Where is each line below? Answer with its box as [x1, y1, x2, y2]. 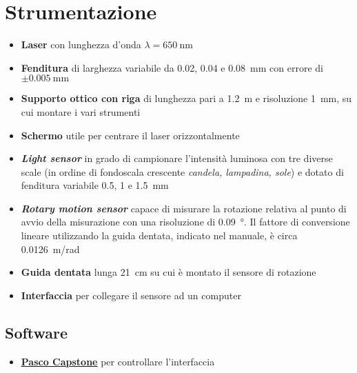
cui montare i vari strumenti [21, 104, 141, 119]
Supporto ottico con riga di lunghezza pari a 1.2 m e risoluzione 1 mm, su [21, 91, 352, 105]
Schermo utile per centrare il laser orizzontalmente [21, 128, 240, 142]
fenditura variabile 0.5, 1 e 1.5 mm [21, 178, 169, 192]
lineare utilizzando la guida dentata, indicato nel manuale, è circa [21, 228, 298, 243]
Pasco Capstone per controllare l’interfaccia [21, 354, 215, 368]
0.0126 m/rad [21, 241, 80, 256]
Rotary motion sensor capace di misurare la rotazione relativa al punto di [21, 201, 347, 215]
